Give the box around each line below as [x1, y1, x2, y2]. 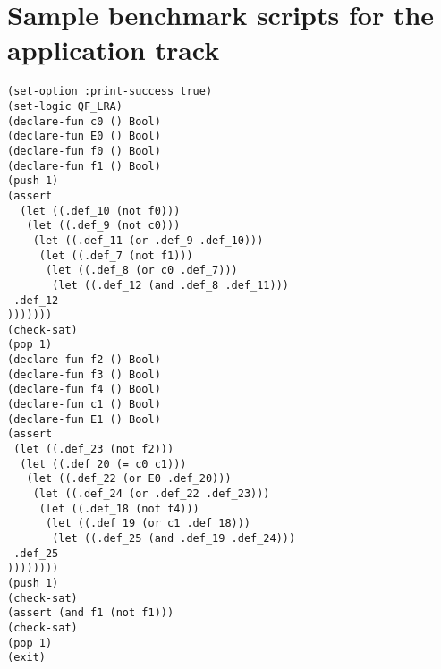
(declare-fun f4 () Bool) [7, 383, 161, 396]
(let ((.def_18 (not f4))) [38, 502, 199, 515]
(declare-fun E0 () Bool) [7, 130, 161, 143]
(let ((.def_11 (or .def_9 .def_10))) [32, 233, 264, 247]
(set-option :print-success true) [7, 85, 213, 98]
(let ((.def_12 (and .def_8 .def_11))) [52, 278, 289, 292]
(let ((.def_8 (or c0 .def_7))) [45, 264, 238, 277]
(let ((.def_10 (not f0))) [20, 204, 181, 217]
